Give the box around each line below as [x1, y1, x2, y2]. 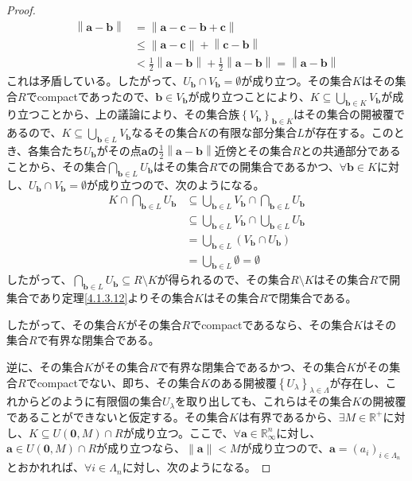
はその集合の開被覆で [293, 106, 406, 122]
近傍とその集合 [214, 142, 293, 158]
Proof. [6, 2, 36, 17]
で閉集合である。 [267, 289, 357, 306]
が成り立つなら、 [96, 440, 186, 456]
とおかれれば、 [6, 459, 84, 475]
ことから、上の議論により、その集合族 [39, 106, 240, 122]
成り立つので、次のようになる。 [98, 176, 265, 192]
